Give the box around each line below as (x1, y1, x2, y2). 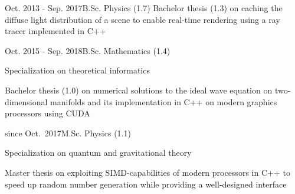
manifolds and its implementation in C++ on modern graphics (50, 95, 277, 108)
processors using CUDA (5, 107, 90, 119)
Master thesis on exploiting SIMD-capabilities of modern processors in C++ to (5, 166, 290, 178)
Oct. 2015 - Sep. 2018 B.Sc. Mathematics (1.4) (5, 44, 171, 56)
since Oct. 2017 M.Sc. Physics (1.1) (5, 126, 131, 139)
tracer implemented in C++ (5, 25, 106, 37)
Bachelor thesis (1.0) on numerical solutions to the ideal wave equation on (5, 83, 273, 96)
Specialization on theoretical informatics (5, 64, 150, 76)
